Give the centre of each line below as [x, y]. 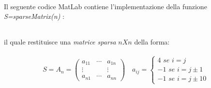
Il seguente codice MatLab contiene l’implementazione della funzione [105, 6]
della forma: [152, 41]
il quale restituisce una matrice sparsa [60, 41]
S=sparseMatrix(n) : [34, 16]
